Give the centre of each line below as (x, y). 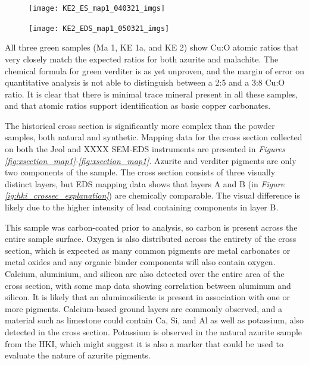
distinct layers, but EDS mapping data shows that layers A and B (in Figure (145, 183)
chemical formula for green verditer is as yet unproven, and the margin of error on (154, 70)
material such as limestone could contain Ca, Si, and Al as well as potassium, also (154, 320)
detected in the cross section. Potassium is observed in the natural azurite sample (154, 331)
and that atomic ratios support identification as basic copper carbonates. (138, 106)
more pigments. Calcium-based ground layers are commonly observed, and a (143, 308)
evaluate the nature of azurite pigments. (78, 355)
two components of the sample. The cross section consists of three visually (140, 172)
